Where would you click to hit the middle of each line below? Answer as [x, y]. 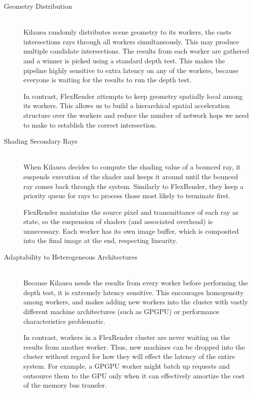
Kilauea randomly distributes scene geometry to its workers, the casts [127, 32]
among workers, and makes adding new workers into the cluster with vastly [136, 302]
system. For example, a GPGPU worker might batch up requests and [127, 366]
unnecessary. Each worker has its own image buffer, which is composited [131, 231]
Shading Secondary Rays [41, 141]
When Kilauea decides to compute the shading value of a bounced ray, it [132, 167]
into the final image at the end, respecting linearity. [100, 240]
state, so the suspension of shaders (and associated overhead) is [118, 221]
